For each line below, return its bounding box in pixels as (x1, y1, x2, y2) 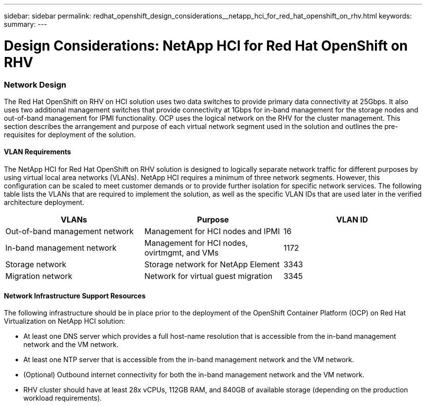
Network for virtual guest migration (144, 271, 273, 281)
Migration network (5, 271, 72, 281)
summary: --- (4, 20, 47, 28)
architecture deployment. (4, 198, 85, 207)
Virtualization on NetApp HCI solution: (4, 317, 125, 326)
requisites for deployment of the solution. (4, 130, 136, 139)
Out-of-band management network (5, 226, 134, 237)
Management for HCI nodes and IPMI (144, 226, 280, 237)
